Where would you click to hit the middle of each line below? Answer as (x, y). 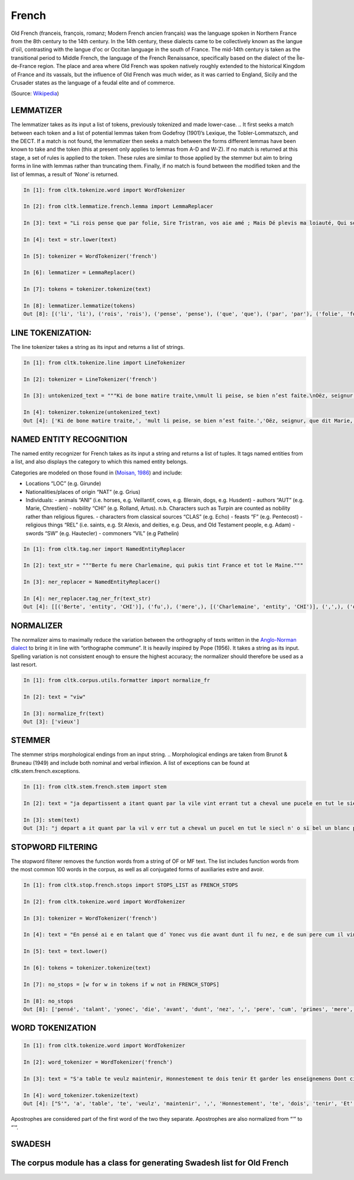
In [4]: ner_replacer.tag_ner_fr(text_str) (87, 598)
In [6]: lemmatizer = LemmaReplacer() (79, 273)
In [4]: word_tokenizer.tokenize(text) (81, 1095)
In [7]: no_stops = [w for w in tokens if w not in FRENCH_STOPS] (121, 984)
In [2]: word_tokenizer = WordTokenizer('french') (98, 1062)
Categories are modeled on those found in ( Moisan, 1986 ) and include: (97, 473)
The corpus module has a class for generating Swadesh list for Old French (150, 1163)
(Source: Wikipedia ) (35, 93)
